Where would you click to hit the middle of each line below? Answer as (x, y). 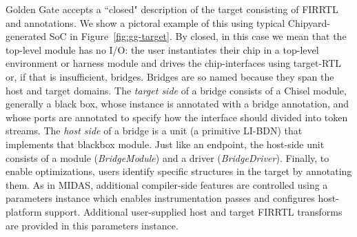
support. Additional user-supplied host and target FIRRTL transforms (194, 211)
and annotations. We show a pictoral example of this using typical (145, 22)
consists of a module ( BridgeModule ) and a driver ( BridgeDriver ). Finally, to (167, 157)
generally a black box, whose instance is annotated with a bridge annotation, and (177, 104)
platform (24, 211)
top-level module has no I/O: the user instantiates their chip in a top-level (162, 49)
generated (26, 36)
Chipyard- (309, 22)
